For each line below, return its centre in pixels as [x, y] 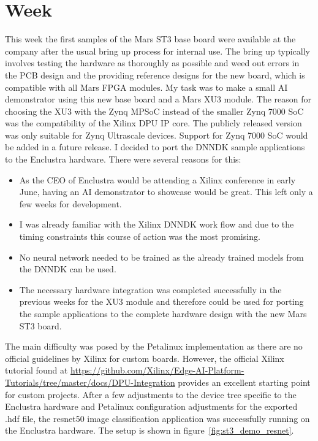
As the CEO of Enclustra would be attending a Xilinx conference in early [157, 179]
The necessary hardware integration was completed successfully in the [150, 289]
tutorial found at [36, 370]
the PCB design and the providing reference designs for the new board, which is [155, 75]
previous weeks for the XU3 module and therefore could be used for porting [161, 301]
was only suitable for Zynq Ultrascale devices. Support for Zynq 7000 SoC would [157, 135]
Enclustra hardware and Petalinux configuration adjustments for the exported [151, 406]
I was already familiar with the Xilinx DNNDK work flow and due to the [157, 224]
